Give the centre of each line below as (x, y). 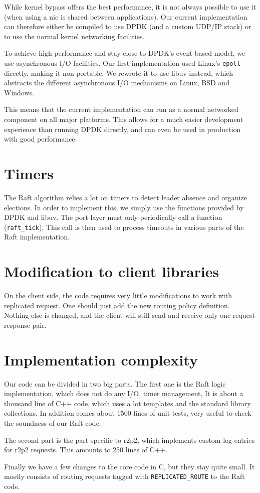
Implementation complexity (101, 359)
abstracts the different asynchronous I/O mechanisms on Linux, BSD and (117, 83)
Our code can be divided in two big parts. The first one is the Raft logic (115, 383)
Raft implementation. (37, 237)
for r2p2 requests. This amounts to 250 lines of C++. (86, 450)
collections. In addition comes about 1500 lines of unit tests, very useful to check (128, 413)
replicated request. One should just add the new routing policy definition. (117, 305)
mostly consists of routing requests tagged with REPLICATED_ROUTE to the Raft (124, 476)
